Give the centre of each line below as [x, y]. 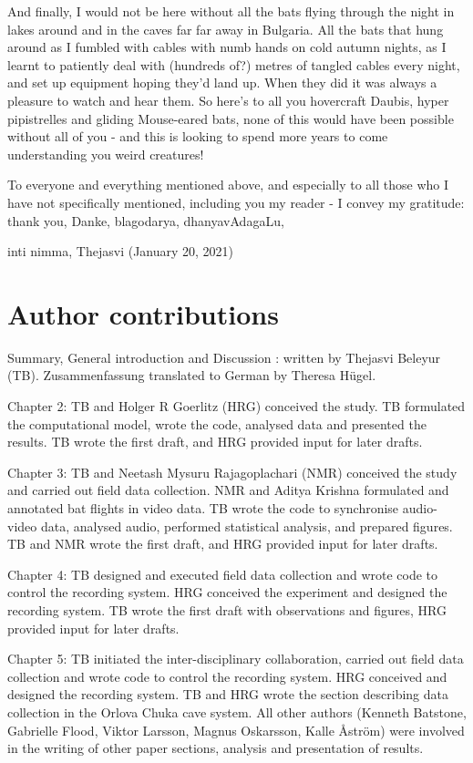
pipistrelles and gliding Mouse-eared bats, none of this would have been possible [231, 118]
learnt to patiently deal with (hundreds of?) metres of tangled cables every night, [234, 64]
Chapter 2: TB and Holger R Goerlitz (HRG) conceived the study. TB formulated [236, 406]
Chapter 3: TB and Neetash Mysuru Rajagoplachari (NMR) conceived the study [232, 472]
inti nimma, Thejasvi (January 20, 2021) [121, 251]
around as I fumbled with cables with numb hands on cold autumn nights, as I [227, 47]
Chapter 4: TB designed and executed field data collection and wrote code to [223, 574]
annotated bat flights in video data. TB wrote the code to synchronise [203, 508]
